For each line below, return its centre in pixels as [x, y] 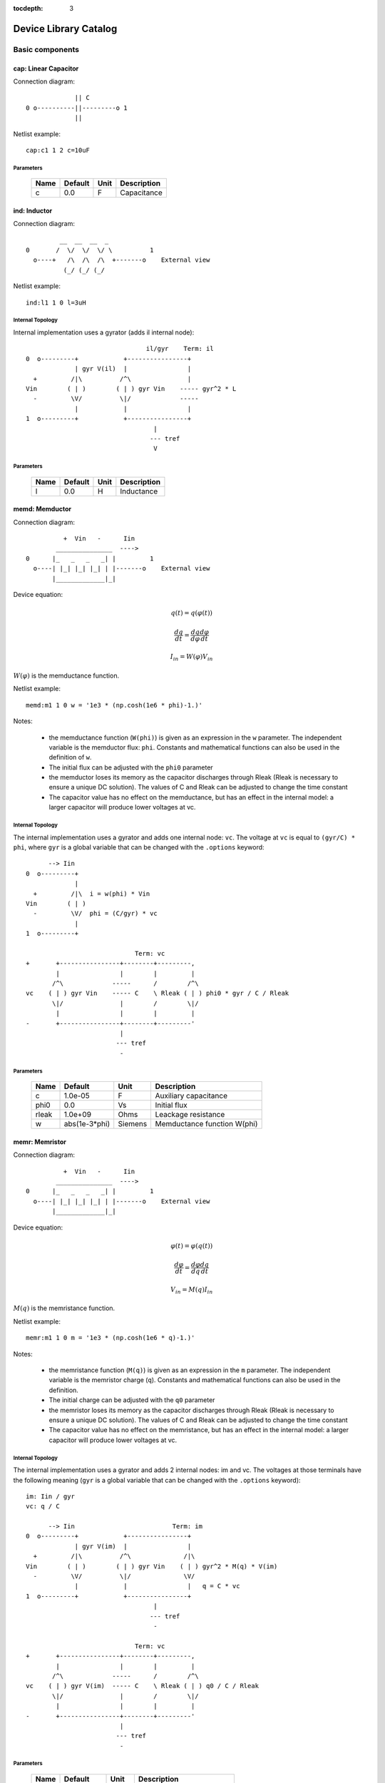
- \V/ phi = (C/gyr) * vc [96, 914]
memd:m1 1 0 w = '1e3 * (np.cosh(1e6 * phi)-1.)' [114, 705]
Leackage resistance [190, 1115]
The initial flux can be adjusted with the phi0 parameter [131, 767]
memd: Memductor [42, 509]
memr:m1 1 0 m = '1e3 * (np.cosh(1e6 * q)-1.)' [111, 1338]
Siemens [133, 1124]
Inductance [139, 491]
